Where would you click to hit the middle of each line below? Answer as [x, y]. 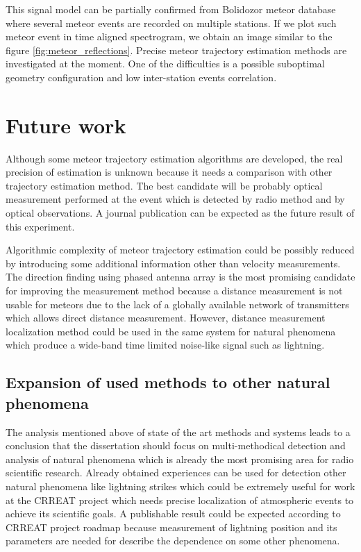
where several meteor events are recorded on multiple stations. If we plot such [171, 23]
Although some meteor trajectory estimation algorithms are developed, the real [174, 158]
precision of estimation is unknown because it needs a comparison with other [169, 172]
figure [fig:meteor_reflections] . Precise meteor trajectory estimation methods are [176, 50]
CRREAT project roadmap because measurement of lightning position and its [171, 527]
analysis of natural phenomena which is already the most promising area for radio [180, 459]
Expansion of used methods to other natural [168, 382]
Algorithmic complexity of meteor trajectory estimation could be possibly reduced [180, 250]
